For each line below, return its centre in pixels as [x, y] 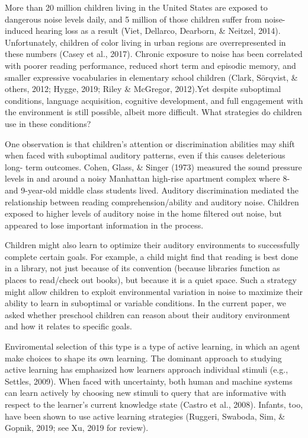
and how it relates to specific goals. [68, 326]
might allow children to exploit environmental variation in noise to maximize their [154, 291]
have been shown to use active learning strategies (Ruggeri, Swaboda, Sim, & [145, 416]
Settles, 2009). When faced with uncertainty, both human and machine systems [149, 381]
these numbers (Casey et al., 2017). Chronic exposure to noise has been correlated [154, 54]
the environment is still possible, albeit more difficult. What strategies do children [153, 112]
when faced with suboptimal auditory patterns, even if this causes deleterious [145, 155]
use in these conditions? [48, 123]
